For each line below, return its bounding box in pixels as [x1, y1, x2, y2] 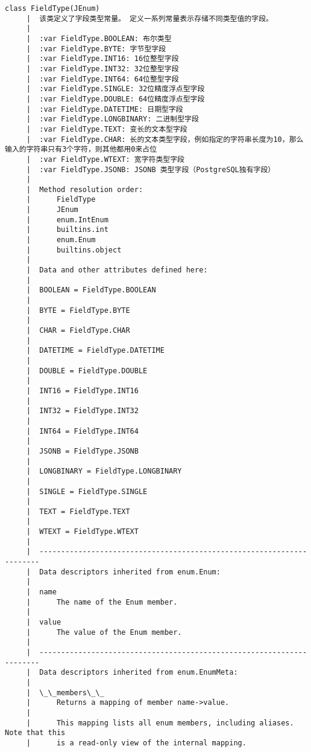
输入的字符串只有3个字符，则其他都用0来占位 [5, 145, 157, 154]
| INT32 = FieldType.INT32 [26, 407, 139, 416]
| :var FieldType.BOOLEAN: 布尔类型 [26, 34, 172, 43]
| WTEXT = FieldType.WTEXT [26, 527, 139, 536]
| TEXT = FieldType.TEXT [26, 507, 130, 516]
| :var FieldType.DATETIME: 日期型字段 [26, 104, 183, 114]
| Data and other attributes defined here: [26, 266, 208, 275]
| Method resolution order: [26, 185, 143, 194]
